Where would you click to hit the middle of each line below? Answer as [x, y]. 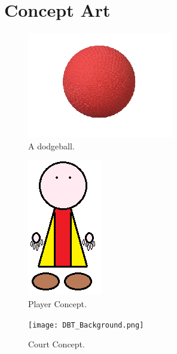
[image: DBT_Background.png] [86, 325]
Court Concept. [57, 344]
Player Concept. [57, 303]
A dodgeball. [51, 145]
